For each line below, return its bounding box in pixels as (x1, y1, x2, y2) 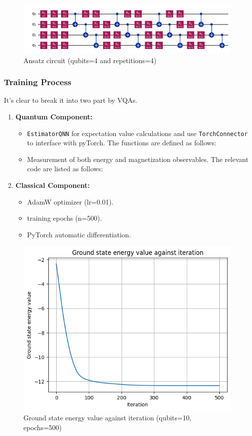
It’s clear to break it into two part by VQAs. (4, 95, 138, 105)
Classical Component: (15, 180, 90, 190)
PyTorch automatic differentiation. (27, 229, 131, 239)
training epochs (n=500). (27, 213, 102, 223)
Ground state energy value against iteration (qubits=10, (23, 413, 191, 423)
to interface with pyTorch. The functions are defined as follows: (27, 138, 216, 148)
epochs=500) (23, 422, 62, 432)
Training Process (4, 76, 71, 88)
